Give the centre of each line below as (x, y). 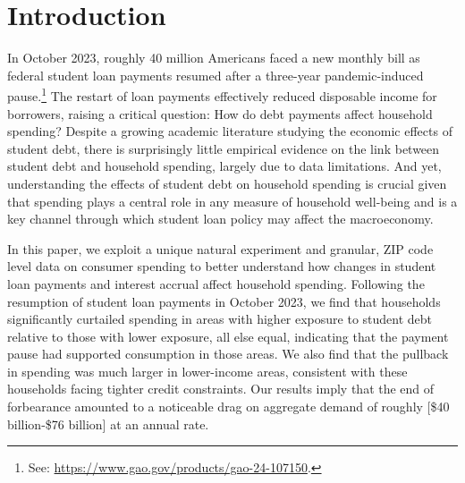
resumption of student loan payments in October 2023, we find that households (224, 301)
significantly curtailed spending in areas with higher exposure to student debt (220, 319)
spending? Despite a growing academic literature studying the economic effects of (230, 131)
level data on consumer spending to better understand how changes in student (222, 266)
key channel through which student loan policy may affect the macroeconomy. (220, 219)
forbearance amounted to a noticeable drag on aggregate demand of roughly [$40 (228, 407)
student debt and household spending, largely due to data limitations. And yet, (224, 166)
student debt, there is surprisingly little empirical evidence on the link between (224, 148)
